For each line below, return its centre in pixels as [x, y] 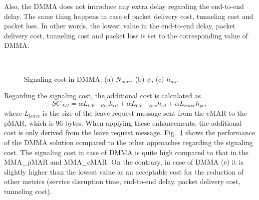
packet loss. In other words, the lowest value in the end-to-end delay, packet [120, 26]
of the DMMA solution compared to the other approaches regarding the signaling [129, 142]
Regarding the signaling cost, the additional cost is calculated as [103, 96]
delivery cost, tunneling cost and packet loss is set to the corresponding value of [126, 35]
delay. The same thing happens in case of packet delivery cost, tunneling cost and [129, 16]
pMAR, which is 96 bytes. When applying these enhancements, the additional [123, 122]
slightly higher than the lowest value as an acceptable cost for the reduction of [124, 171]
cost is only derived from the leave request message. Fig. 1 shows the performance [130, 132]
